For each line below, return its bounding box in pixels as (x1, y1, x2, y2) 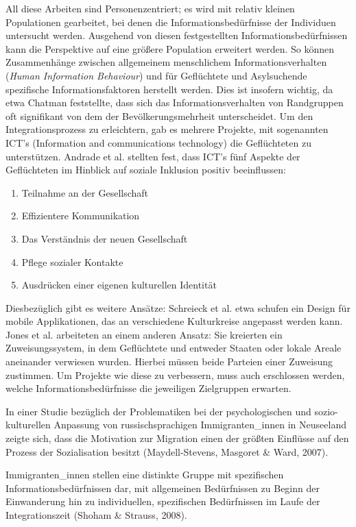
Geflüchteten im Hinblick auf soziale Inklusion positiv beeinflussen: (5, 162, 286, 177)
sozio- (314, 404, 338, 418)
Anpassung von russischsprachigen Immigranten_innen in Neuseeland (54, 417, 346, 432)
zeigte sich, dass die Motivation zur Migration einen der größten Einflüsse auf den (5, 431, 349, 445)
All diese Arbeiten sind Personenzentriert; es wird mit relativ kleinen (5, 1, 295, 15)
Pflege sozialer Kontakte (21, 254, 123, 269)
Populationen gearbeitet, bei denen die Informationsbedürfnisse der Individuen (5, 14, 336, 29)
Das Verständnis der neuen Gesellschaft (21, 231, 188, 245)
